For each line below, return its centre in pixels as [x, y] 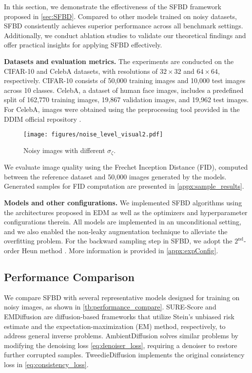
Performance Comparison [69, 276]
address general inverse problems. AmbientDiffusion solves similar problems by [121, 336]
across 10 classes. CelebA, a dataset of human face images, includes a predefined [124, 90]
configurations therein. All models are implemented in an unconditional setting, [123, 222]
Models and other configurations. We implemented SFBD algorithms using [123, 203]
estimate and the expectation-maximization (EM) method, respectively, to [115, 326]
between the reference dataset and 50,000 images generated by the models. [115, 176]
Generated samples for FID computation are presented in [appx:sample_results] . [124, 186]
